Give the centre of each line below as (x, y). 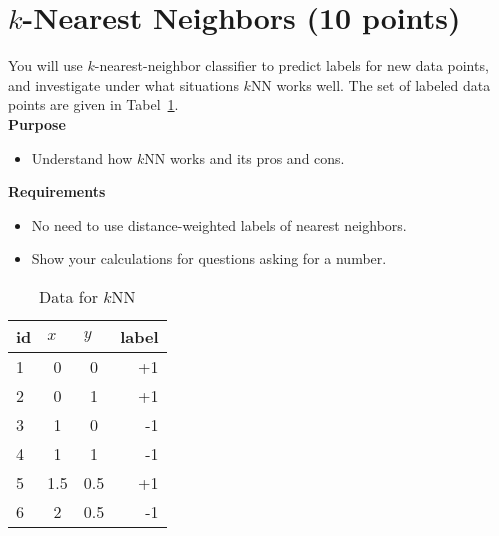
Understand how (82, 157)
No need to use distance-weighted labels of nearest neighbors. (219, 224)
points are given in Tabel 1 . (93, 104)
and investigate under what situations (123, 84)
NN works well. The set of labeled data (370, 84)
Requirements (57, 191)
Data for (68, 296)
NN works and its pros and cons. (244, 157)
